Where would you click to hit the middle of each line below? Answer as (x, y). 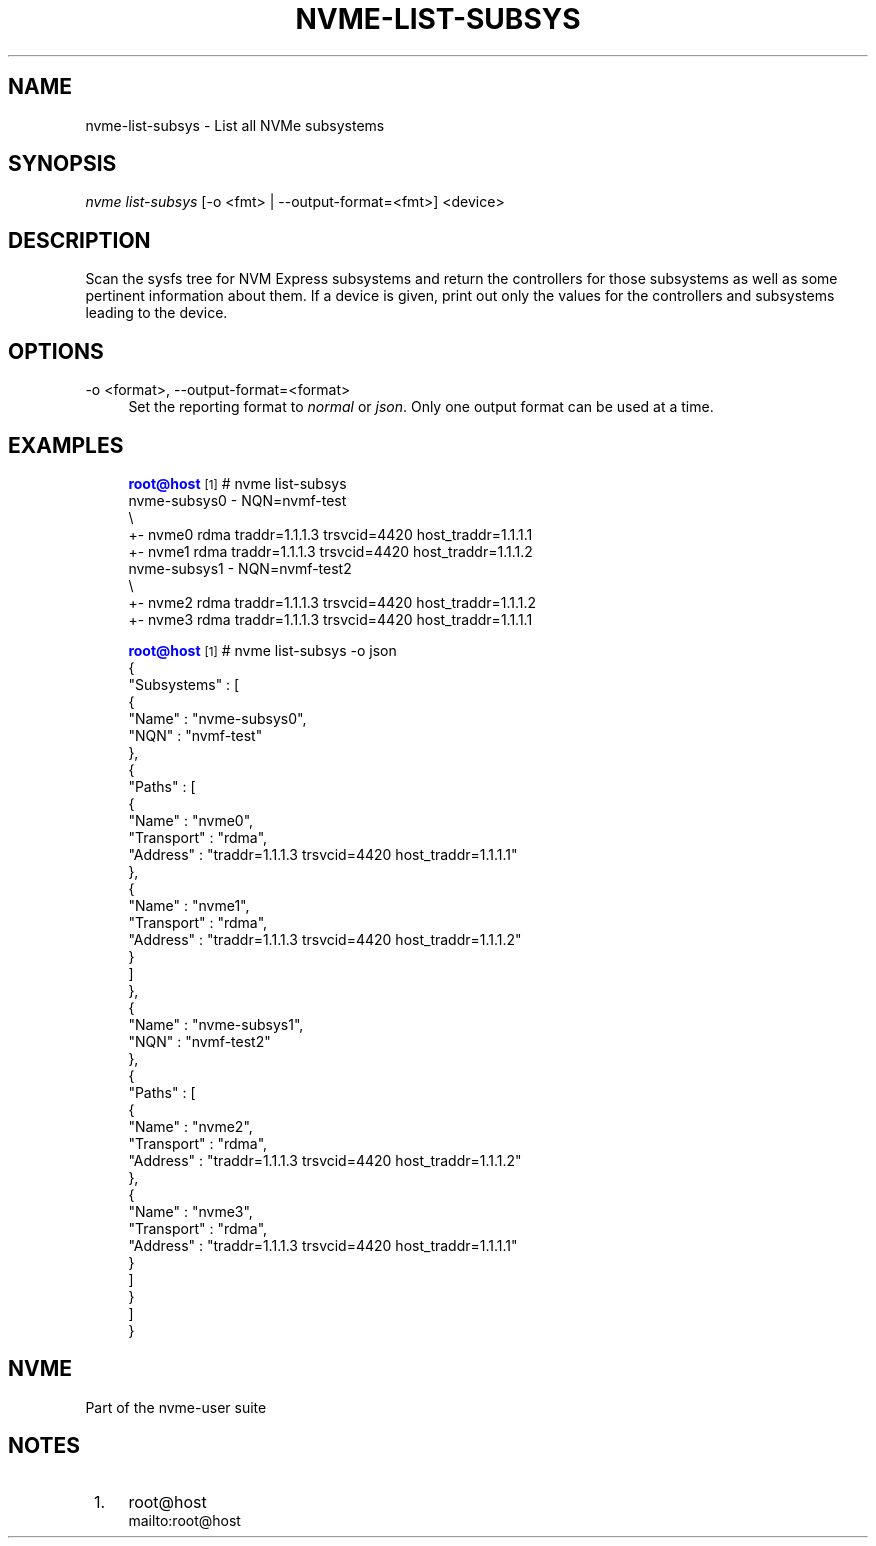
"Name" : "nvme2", (190, 1126)
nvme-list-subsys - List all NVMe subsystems (235, 125)
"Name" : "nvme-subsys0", (217, 718)
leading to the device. (156, 313)
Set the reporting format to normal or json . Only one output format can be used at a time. (421, 407)
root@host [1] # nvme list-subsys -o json (262, 650)
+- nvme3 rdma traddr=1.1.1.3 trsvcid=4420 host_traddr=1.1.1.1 (330, 619)
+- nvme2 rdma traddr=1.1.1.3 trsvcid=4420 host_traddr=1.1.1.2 (332, 602)
